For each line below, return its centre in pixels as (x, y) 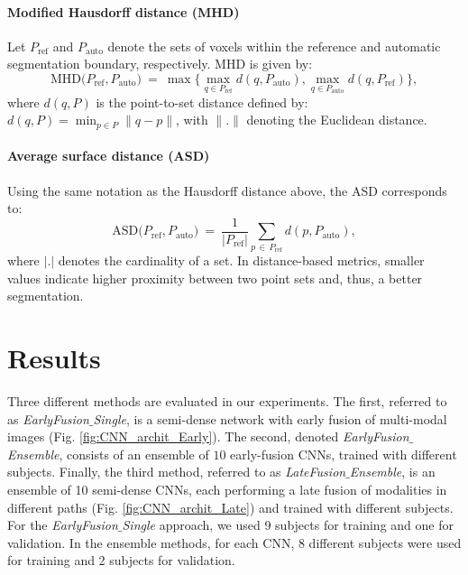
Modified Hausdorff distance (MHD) (124, 11)
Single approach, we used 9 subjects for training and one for (288, 525)
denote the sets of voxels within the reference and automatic (274, 46)
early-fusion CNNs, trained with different (344, 454)
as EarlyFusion (48, 418)
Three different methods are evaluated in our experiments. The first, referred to (227, 400)
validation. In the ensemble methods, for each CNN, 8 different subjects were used (234, 542)
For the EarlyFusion (63, 525)
